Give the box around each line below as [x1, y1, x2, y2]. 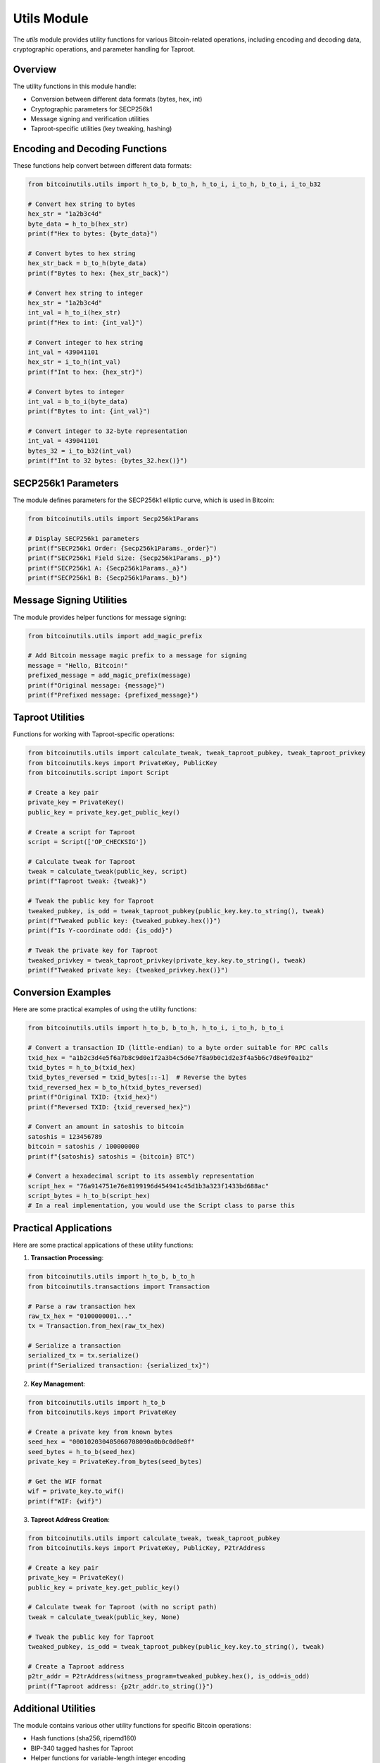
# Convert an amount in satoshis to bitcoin [27, 1123, 184, 1131]
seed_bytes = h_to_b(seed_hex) [27, 1448, 137, 1456]
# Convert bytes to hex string [27, 250, 137, 257]
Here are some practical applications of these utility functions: [13, 1240, 194, 1249]
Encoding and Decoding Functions [13, 143, 167, 155]
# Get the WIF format [27, 1477, 103, 1485]
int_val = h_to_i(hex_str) [27, 309, 121, 317]
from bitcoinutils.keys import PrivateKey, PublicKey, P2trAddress [27, 1544, 266, 1552]
